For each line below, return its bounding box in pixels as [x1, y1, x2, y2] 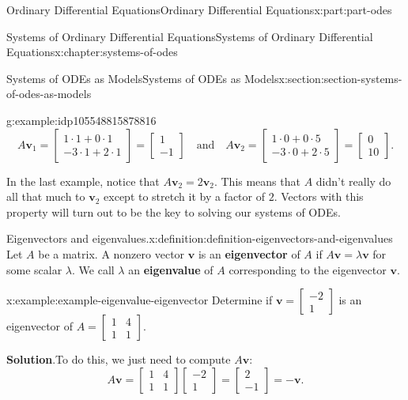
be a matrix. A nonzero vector [38, 245, 185, 262]
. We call [72, 261, 115, 277]
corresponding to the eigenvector [229, 261, 387, 277]
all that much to [6, 188, 85, 205]
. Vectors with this [274, 188, 364, 205]
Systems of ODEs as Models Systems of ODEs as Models [6, 70, 279, 86]
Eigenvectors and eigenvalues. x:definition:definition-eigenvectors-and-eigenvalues [6, 230, 393, 247]
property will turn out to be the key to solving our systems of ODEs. [6, 203, 341, 220]
